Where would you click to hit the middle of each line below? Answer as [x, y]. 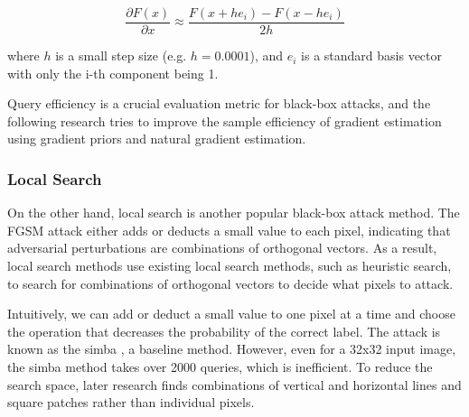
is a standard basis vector [371, 56]
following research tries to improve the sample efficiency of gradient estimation [225, 120]
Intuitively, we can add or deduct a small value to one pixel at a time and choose [231, 314]
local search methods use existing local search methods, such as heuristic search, [230, 266]
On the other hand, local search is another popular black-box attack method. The [234, 213]
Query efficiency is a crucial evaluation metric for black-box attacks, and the [219, 103]
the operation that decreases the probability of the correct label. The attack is [224, 331]
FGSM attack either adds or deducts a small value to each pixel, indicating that [229, 230]
